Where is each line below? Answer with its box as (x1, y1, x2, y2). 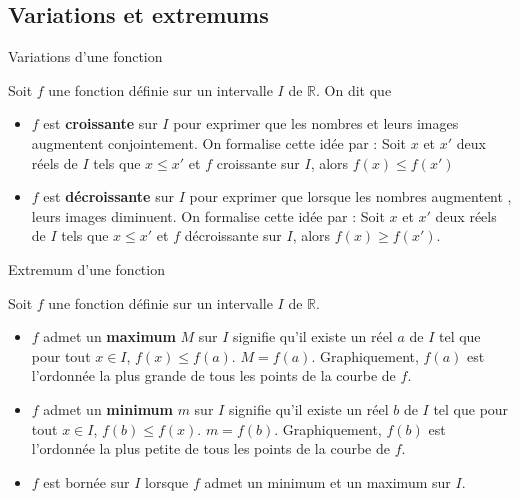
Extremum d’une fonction (8, 258, 165, 279)
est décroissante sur (43, 186, 174, 207)
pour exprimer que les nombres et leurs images (173, 113, 459, 134)
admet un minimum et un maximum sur (204, 471, 451, 492)
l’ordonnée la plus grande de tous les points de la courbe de (31, 365, 396, 386)
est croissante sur (43, 113, 158, 134)
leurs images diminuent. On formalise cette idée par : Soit (31, 205, 385, 226)
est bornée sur (43, 471, 130, 492)
